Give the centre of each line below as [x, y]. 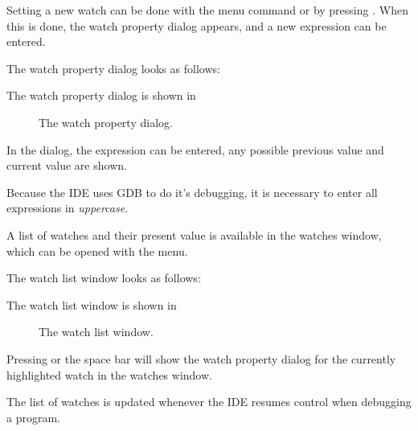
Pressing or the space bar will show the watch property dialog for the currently [201, 358]
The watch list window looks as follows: [104, 278]
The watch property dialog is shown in [101, 95]
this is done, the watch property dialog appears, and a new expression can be [197, 25]
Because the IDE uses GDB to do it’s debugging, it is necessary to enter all [192, 192]
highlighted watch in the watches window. [109, 374]
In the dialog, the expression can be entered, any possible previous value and [195, 149]
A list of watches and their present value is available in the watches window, [194, 234]
